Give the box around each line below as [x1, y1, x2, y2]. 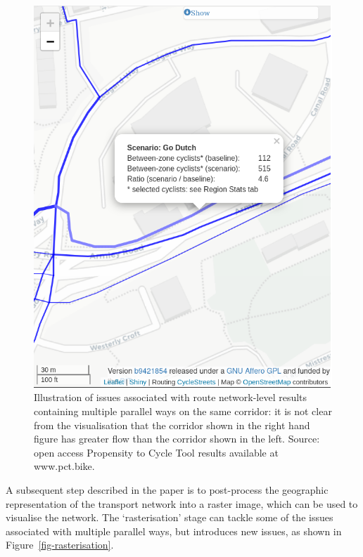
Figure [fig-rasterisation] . [6, 537, 114, 552]
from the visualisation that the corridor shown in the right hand [34, 417, 310, 432]
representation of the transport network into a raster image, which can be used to [6, 496, 358, 511]
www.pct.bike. [34, 459, 95, 473]
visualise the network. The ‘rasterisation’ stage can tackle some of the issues [6, 510, 333, 525]
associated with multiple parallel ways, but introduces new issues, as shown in [6, 523, 342, 538]
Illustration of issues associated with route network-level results [34, 390, 307, 405]
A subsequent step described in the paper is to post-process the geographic [6, 482, 329, 497]
